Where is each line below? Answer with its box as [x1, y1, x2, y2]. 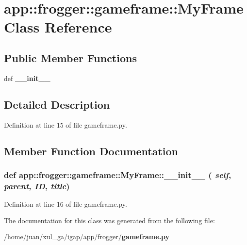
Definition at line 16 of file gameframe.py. [4, 199, 127, 209]
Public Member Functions [4, 50, 137, 65]
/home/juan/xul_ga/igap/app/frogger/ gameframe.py [4, 231, 170, 242]
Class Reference [4, 17, 112, 37]
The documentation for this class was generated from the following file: [4, 215, 215, 225]
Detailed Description [4, 97, 110, 112]
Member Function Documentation [4, 143, 179, 158]
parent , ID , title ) [4, 180, 70, 192]
